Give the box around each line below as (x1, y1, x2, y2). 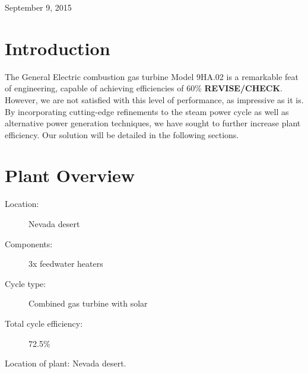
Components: (5, 237, 53, 250)
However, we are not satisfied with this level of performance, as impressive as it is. (5, 93, 304, 106)
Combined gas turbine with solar (28, 297, 148, 310)
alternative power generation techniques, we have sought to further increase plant (5, 117, 301, 129)
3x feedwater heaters (28, 257, 103, 270)
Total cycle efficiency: (5, 317, 83, 329)
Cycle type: (5, 277, 46, 289)
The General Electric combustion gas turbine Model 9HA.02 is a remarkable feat (5, 70, 299, 82)
